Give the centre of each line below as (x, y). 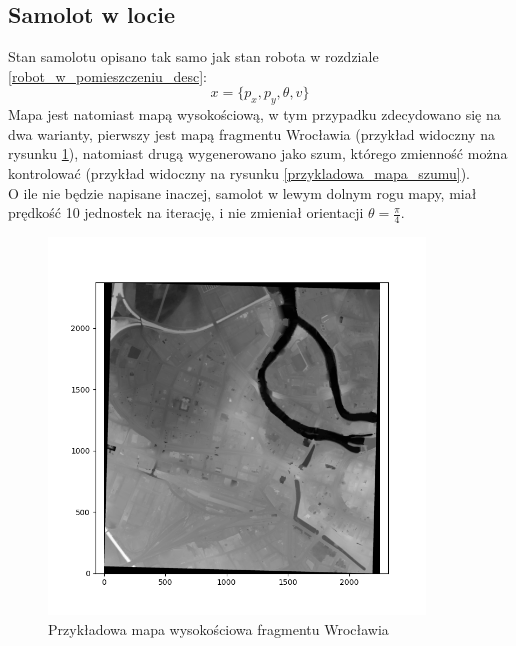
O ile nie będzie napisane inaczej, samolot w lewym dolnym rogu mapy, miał (242, 192)
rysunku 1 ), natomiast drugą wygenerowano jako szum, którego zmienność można (258, 153)
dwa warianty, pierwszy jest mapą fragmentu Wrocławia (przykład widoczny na (251, 133)
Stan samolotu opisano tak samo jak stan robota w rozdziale (193, 56)
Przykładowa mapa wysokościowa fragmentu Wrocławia (218, 628)
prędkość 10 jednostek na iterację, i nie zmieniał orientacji (186, 212)
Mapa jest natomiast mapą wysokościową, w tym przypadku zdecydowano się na (254, 114)
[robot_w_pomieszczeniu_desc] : (107, 75)
